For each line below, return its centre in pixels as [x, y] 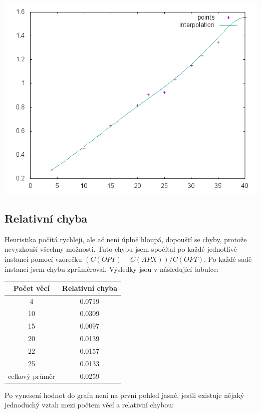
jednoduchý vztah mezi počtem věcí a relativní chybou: [89, 405]
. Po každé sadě [228, 259]
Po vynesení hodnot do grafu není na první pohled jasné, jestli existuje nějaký [124, 395]
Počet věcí [32, 288]
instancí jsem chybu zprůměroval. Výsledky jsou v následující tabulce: [112, 269]
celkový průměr [32, 376]
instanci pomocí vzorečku [43, 259]
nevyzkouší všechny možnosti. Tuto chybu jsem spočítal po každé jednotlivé [121, 249]
